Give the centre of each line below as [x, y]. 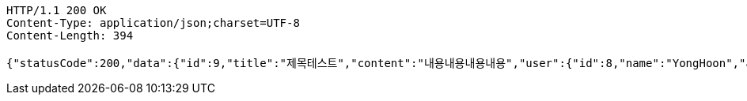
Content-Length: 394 [70, 36]
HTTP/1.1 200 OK [57, 10]
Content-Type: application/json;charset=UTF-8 [153, 23]
